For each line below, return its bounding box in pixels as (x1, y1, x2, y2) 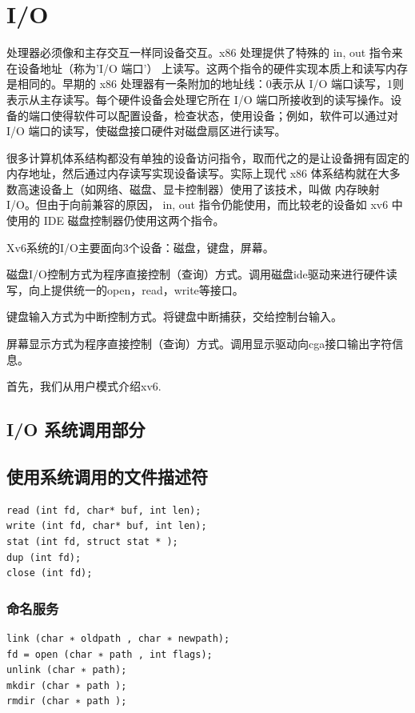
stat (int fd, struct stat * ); (6, 535, 178, 547)
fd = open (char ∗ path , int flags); (6, 648, 213, 660)
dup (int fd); (6, 551, 82, 563)
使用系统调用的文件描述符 (6, 463, 208, 488)
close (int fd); (6, 567, 93, 579)
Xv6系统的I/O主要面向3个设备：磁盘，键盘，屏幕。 (6, 238, 274, 255)
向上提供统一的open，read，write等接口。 (28, 281, 244, 298)
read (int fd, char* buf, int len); (6, 504, 202, 516)
